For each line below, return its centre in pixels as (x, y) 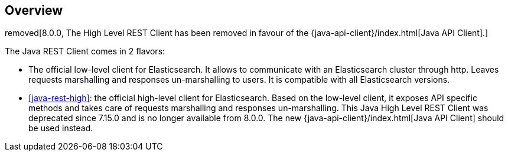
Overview (34, 10)
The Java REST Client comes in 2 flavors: (85, 51)
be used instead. (61, 128)
